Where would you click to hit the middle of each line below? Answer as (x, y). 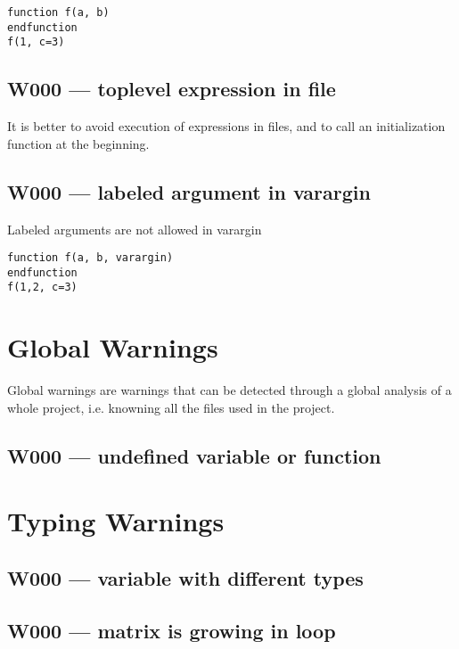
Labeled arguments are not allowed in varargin (135, 229)
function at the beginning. (78, 143)
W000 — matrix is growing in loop (172, 630)
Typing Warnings (116, 521)
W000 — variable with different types (185, 577)
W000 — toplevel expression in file (172, 89)
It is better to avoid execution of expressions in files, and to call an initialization (226, 126)
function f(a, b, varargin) (90, 258)
